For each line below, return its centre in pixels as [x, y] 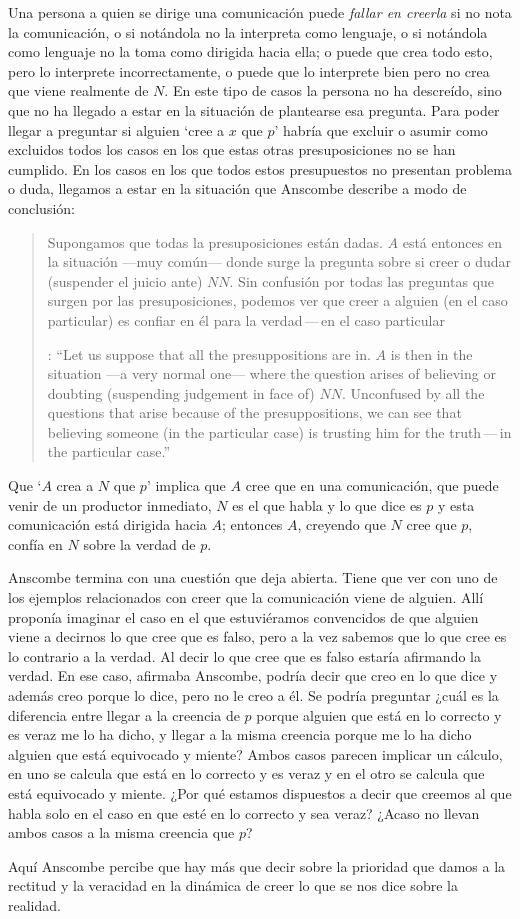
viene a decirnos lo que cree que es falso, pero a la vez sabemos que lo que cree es [257, 636]
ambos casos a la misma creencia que [121, 832]
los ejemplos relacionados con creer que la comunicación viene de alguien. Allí [246, 597]
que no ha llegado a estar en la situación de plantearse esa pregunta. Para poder [254, 109]
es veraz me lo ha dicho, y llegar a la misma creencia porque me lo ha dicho [240, 734]
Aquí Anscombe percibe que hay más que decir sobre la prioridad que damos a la [257, 865]
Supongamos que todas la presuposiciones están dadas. [215, 241]
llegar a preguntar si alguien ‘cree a [116, 129]
